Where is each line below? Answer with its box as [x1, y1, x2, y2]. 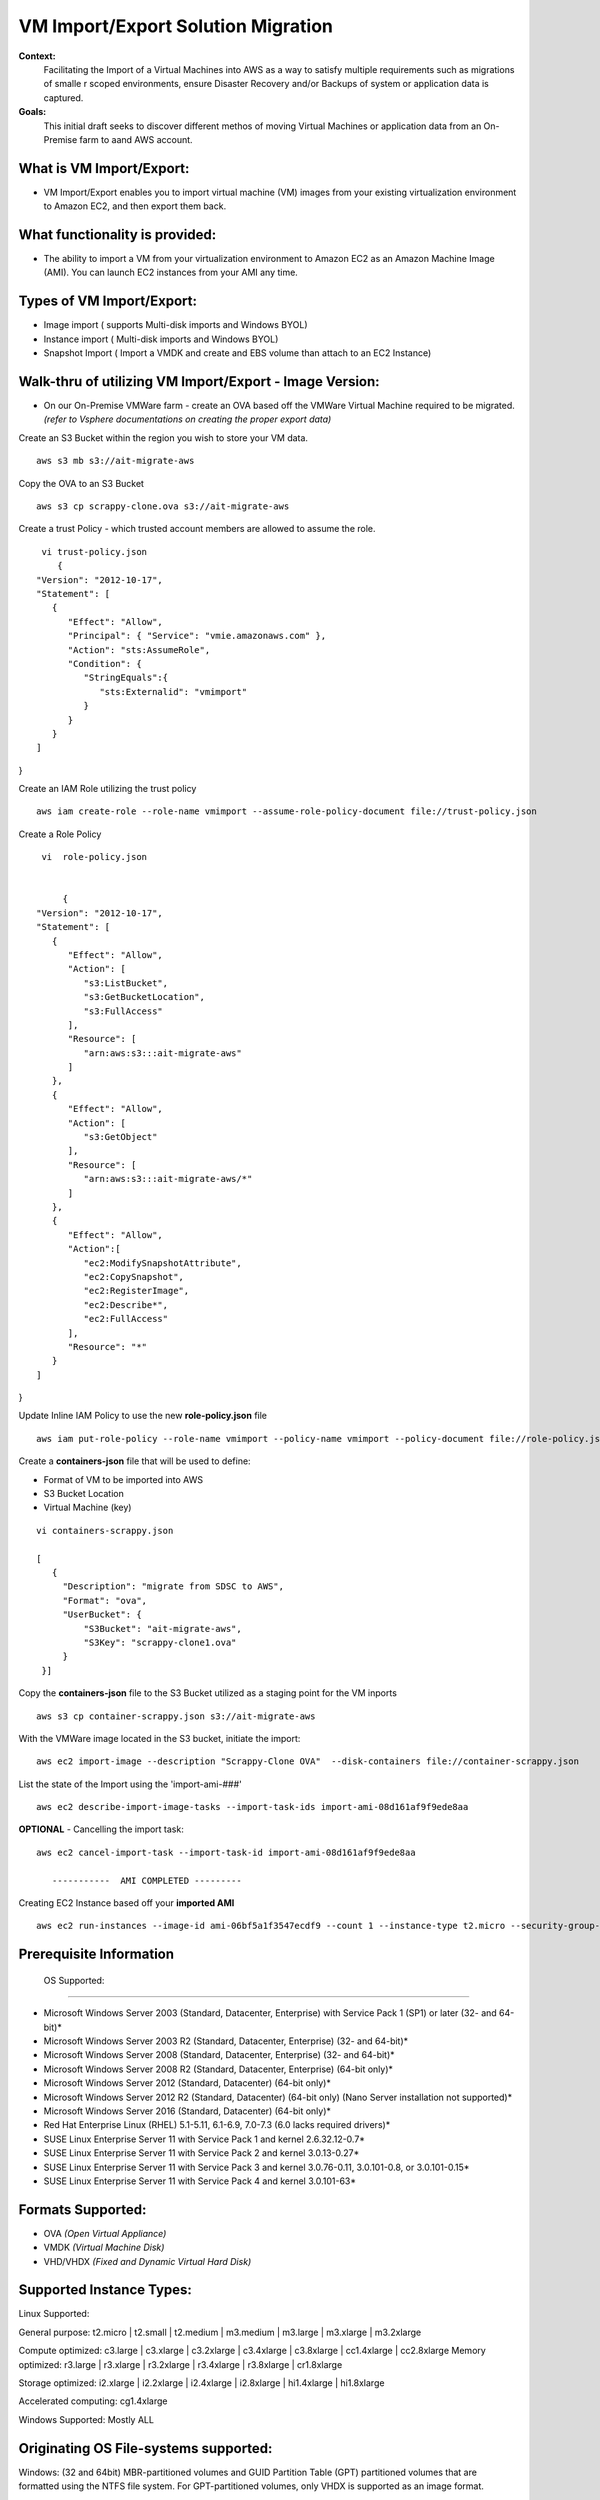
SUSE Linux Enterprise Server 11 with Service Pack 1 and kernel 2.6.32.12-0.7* [43, 2133, 365, 2145]
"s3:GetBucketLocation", [83, 991, 205, 1003]
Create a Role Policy [18, 828, 102, 840]
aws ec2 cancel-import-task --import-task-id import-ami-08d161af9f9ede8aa [36, 1846, 416, 1858]
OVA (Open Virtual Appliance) [43, 2227, 167, 2239]
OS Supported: [43, 1974, 105, 1986]
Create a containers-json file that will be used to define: [18, 1455, 251, 1467]
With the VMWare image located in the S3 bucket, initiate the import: [18, 1732, 301, 1744]
